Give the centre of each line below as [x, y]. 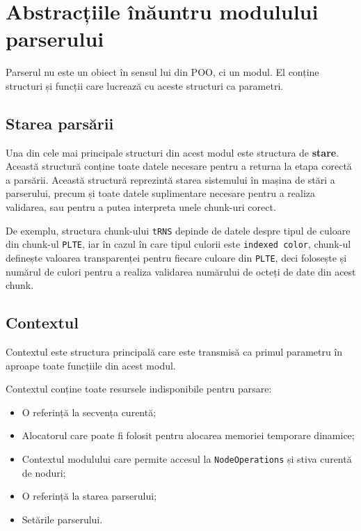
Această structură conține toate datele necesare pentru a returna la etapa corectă [179, 166]
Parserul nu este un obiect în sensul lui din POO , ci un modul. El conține [162, 72]
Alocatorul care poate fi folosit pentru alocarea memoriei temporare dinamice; [188, 435]
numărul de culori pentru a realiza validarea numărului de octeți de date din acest [181, 271]
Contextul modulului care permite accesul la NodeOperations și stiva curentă [187, 459]
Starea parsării [60, 123]
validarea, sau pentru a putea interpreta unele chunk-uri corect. [141, 207]
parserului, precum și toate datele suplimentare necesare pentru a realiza [161, 193]
